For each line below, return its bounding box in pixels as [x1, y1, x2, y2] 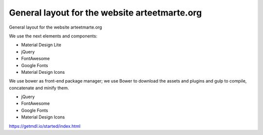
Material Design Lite [21, 42, 61, 48]
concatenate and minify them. [9, 85, 69, 91]
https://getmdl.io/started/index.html [9, 123, 80, 129]
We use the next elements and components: [9, 33, 97, 39]
